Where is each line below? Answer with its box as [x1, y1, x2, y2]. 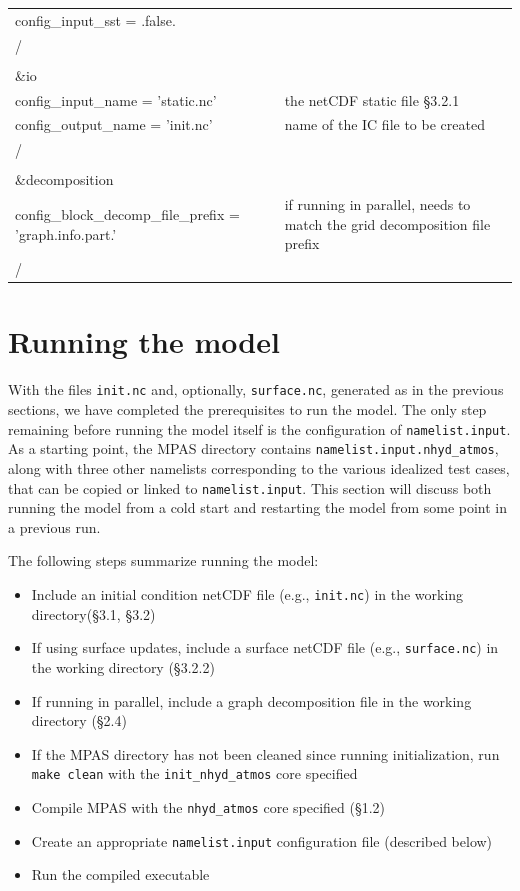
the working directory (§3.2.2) [31, 656, 215, 677]
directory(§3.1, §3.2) [31, 603, 156, 624]
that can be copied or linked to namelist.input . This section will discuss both [8, 477, 492, 498]
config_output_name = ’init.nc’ [15, 114, 213, 135]
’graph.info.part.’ [15, 223, 117, 244]
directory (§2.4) [31, 710, 127, 731]
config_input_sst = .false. [15, 9, 176, 30]
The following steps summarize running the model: [8, 550, 319, 571]
